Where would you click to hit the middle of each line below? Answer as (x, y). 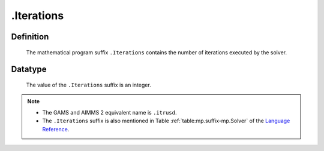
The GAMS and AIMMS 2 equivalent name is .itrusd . (109, 112)
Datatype (29, 70)
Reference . (56, 129)
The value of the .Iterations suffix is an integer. (88, 85)
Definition (30, 37)
